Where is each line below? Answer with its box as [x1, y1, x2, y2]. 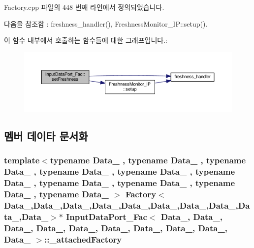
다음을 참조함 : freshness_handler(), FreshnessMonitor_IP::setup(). [4, 18, 208, 29]
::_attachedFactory [44, 233, 122, 245]
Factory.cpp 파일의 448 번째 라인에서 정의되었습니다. [4, 2, 164, 12]
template [4, 154, 40, 166]
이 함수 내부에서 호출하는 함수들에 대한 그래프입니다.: [4, 35, 167, 45]
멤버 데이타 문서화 [4, 128, 88, 143]
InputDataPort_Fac [66, 210, 147, 222]
